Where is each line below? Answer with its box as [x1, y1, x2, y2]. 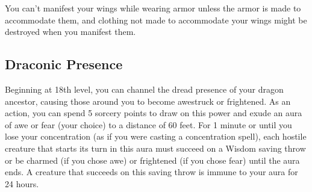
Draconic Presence [5, 55, 123, 73]
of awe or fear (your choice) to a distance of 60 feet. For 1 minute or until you [5, 118, 292, 131]
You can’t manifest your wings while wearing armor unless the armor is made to [5, 2, 301, 14]
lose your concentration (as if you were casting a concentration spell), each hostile [5, 130, 307, 143]
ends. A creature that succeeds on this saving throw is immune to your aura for [5, 166, 298, 178]
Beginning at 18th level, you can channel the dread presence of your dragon [5, 82, 284, 95]
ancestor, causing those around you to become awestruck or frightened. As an [5, 94, 291, 107]
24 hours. [5, 177, 39, 190]
